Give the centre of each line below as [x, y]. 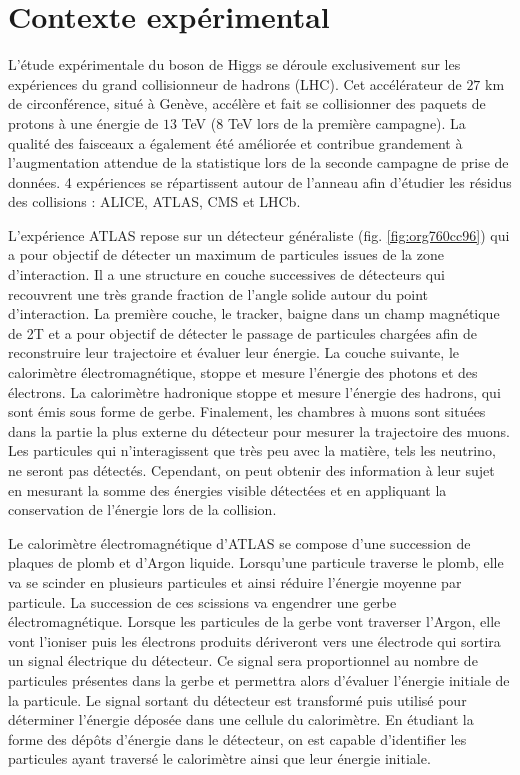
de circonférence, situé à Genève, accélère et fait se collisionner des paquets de [247, 103]
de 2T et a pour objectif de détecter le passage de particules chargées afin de [243, 332]
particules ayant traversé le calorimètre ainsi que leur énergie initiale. [219, 758]
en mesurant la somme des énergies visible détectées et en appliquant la [227, 489]
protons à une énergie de [83, 122]
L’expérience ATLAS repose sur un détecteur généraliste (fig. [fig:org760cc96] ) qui [259, 234]
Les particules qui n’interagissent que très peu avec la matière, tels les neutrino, [252, 450]
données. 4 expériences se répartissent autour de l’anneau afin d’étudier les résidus [260, 181]
